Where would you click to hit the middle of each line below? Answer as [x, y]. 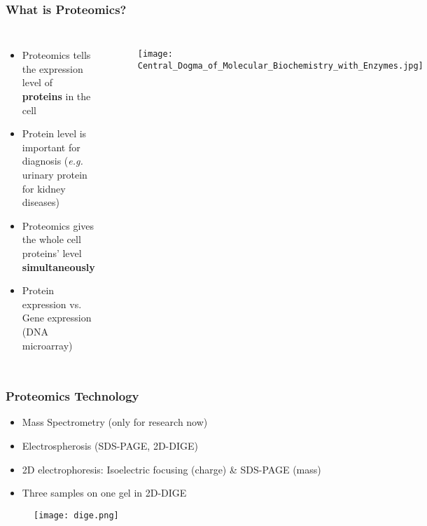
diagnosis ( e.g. [52, 161]
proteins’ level [52, 252]
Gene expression [57, 318]
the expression [52, 68]
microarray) [47, 345]
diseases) [41, 202]
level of [37, 82]
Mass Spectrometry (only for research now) [115, 422]
